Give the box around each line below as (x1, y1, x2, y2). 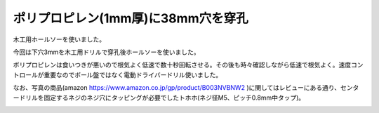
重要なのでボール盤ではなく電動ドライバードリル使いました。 (43, 70, 222, 79)
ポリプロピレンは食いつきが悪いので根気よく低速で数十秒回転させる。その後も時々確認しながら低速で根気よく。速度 (13, 60, 351, 69)
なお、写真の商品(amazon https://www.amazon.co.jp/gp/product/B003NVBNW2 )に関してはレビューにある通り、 (13, 84, 340, 92)
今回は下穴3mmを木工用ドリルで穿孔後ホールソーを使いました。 (13, 48, 200, 56)
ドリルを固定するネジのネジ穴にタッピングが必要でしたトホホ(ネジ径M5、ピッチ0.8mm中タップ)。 (18, 93, 305, 102)
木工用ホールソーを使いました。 (13, 35, 105, 44)
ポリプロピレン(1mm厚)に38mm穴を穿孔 (13, 11, 248, 26)
